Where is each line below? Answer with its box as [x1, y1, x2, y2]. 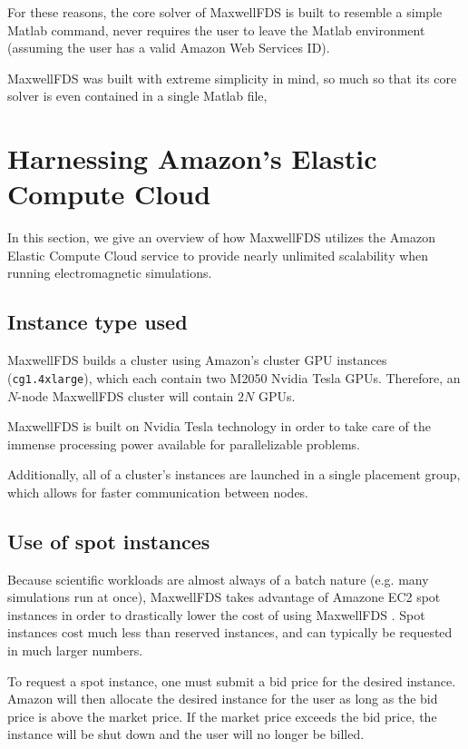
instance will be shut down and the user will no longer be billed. [7, 724, 365, 744]
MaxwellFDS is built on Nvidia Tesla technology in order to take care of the [7, 417, 431, 436]
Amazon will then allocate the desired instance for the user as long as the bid [7, 689, 438, 708]
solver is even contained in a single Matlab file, [7, 86, 268, 105]
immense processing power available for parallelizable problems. [7, 434, 360, 453]
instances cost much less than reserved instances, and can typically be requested [7, 623, 453, 642]
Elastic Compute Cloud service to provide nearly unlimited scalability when [7, 245, 429, 264]
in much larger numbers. [7, 641, 143, 660]
